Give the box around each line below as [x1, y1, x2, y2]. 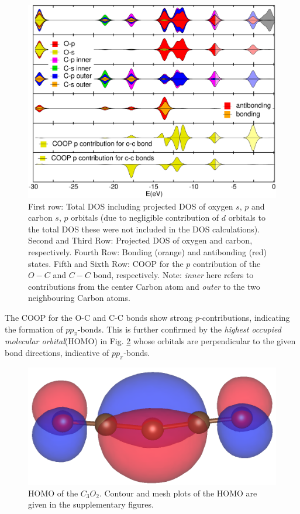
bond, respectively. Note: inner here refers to [93, 269, 254, 281]
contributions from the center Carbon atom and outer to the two [28, 280, 260, 292]
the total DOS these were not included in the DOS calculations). [28, 222, 260, 235]
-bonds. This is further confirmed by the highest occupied [77, 323, 281, 335]
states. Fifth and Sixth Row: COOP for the [28, 257, 184, 269]
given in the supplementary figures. [28, 498, 154, 510]
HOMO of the [28, 486, 78, 499]
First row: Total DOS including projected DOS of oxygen [28, 200, 233, 212]
